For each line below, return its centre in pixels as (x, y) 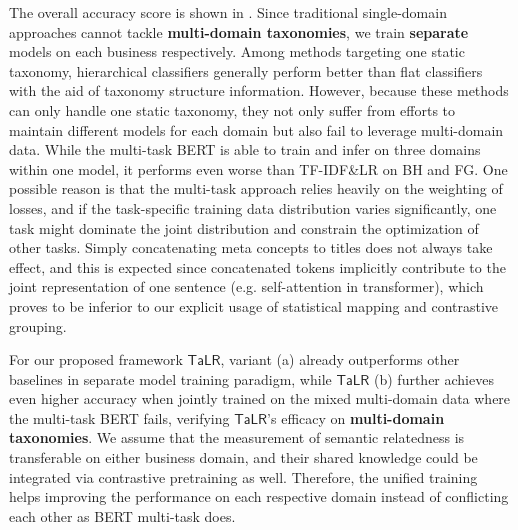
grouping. (38, 325)
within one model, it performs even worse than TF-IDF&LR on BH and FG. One (258, 168)
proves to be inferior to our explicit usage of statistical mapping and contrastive (254, 305)
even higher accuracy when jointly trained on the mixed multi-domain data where (260, 398)
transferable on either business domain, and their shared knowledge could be (243, 457)
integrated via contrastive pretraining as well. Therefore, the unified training (243, 476)
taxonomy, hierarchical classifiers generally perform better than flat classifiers (246, 70)
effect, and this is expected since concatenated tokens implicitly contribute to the (257, 266)
